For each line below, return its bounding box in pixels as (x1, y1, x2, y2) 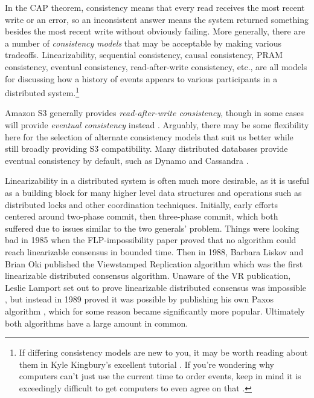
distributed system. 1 (5, 85, 80, 99)
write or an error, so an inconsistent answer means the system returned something (5, 13, 309, 25)
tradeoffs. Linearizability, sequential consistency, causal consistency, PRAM (5, 48, 283, 61)
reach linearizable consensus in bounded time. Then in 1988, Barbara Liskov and (5, 245, 304, 258)
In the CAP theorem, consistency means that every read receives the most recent (5, 1, 305, 13)
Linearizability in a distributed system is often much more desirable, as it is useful (5, 174, 309, 187)
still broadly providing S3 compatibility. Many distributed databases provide (5, 142, 288, 155)
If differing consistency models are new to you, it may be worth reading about (19, 346, 308, 359)
